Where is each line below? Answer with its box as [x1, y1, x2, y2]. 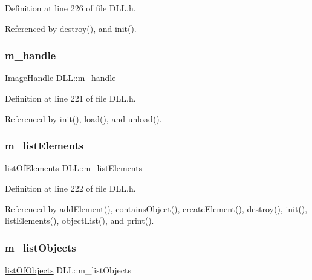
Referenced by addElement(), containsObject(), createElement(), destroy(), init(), [5, 202, 308, 215]
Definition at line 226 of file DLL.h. [5, 2, 136, 14]
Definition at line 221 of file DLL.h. [5, 92, 136, 104]
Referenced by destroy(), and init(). [5, 22, 137, 34]
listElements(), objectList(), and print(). [5, 214, 154, 227]
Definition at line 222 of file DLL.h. [5, 182, 136, 194]
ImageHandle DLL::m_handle [5, 71, 116, 84]
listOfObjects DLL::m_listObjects [5, 264, 131, 276]
